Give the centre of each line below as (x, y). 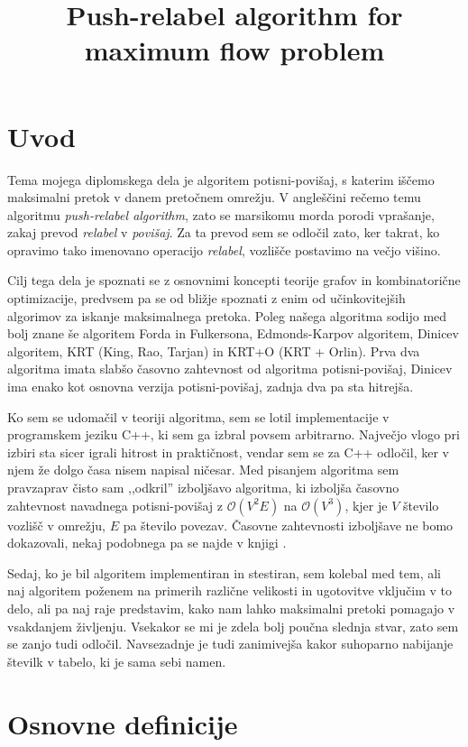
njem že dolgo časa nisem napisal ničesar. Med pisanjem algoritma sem (203, 470)
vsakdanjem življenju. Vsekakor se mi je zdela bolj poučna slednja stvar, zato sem (233, 626)
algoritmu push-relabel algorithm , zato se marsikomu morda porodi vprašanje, (221, 214)
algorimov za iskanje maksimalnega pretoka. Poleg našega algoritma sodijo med (227, 315)
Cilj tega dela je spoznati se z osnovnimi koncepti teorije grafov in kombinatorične (234, 280)
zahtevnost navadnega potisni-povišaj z (115, 505)
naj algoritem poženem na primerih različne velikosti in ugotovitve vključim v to (229, 590)
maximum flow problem (234, 50)
